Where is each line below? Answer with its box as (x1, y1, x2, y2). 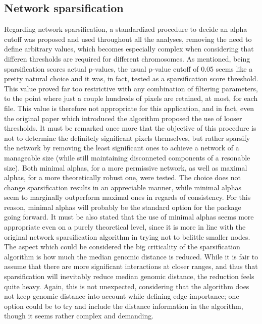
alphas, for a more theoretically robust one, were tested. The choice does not (4, 172, 241, 183)
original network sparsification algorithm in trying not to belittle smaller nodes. (4, 231, 250, 242)
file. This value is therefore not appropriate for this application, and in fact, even (4, 102, 254, 113)
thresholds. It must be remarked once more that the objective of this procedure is (4, 123, 256, 133)
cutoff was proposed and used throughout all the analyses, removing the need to (4, 33, 252, 44)
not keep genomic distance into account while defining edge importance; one (4, 291, 239, 301)
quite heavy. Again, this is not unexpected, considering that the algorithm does (4, 281, 249, 291)
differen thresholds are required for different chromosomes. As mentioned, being (4, 53, 250, 64)
